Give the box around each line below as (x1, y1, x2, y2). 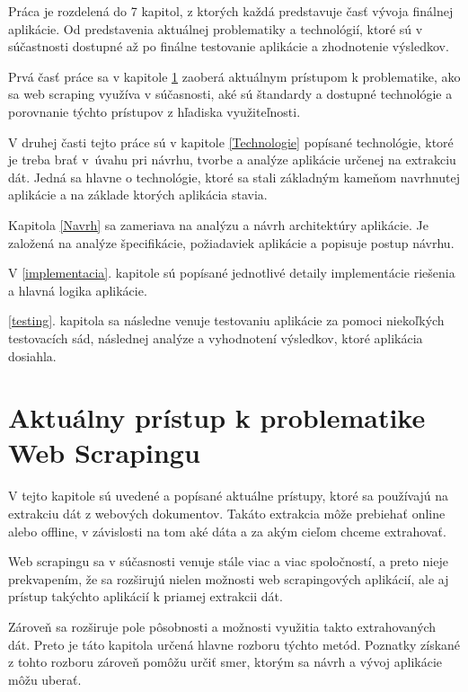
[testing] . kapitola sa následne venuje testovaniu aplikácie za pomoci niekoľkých (8, 311, 445, 330)
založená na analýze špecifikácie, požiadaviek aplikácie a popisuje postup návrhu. (8, 233, 455, 252)
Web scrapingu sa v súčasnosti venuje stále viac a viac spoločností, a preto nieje (8, 552, 448, 571)
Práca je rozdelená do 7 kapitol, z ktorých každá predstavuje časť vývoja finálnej (8, 2, 454, 20)
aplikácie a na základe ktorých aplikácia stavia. (8, 185, 268, 204)
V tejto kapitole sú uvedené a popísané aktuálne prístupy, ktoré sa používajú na (8, 486, 449, 505)
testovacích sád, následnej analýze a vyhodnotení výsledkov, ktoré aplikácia (8, 328, 423, 347)
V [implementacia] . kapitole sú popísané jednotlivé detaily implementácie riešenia (8, 263, 455, 282)
